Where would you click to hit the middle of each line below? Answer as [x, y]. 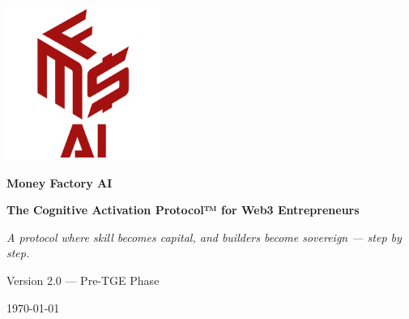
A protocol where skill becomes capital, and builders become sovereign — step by [204, 237]
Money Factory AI [60, 182]
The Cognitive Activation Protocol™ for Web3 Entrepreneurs [183, 210]
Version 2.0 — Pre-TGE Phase [83, 280]
